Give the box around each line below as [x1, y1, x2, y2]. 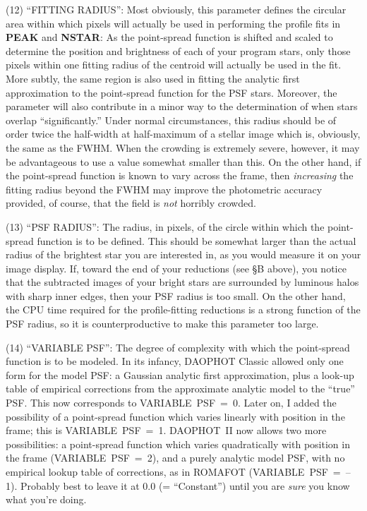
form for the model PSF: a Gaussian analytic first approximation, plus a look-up [6, 367, 354, 382]
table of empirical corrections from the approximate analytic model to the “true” [6, 381, 355, 396]
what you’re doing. [6, 492, 87, 507]
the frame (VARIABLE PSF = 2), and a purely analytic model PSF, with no [6, 450, 345, 465]
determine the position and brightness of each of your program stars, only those [6, 43, 351, 58]
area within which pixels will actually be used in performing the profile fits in [6, 16, 341, 30]
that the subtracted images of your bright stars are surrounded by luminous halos [6, 275, 359, 289]
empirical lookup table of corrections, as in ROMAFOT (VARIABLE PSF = [6, 464, 341, 479]
